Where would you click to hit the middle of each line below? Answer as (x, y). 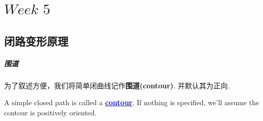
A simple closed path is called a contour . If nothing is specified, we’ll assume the (132, 102)
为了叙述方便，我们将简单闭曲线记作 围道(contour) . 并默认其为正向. (117, 85)
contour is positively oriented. (50, 112)
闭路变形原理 (36, 41)
